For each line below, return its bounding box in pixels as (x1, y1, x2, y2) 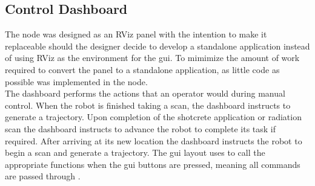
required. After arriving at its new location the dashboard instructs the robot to (5, 134, 302, 147)
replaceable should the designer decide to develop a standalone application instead (5, 39, 310, 52)
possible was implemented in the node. (5, 75, 148, 88)
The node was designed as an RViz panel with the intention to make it (5, 28, 267, 40)
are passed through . (5, 170, 81, 182)
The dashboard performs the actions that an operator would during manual (5, 87, 285, 100)
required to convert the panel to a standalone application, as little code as (5, 63, 280, 75)
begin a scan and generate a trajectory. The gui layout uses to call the (5, 146, 265, 159)
